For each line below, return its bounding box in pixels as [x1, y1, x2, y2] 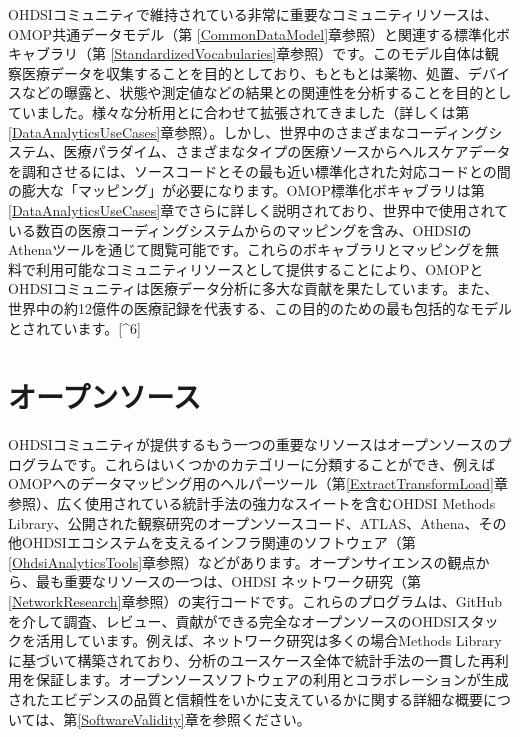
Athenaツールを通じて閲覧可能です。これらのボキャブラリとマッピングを [8, 239, 485, 260]
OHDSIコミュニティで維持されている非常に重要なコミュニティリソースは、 [8, 4, 499, 24]
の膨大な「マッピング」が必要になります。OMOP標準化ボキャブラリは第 [8, 180, 485, 201]
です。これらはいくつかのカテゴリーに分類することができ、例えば [63, 453, 496, 474]
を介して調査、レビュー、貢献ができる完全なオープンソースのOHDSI [8, 610, 457, 631]
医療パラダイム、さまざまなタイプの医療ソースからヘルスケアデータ [63, 141, 511, 162]
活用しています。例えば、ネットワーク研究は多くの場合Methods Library [35, 630, 502, 651]
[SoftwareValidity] [77, 708, 185, 729]
